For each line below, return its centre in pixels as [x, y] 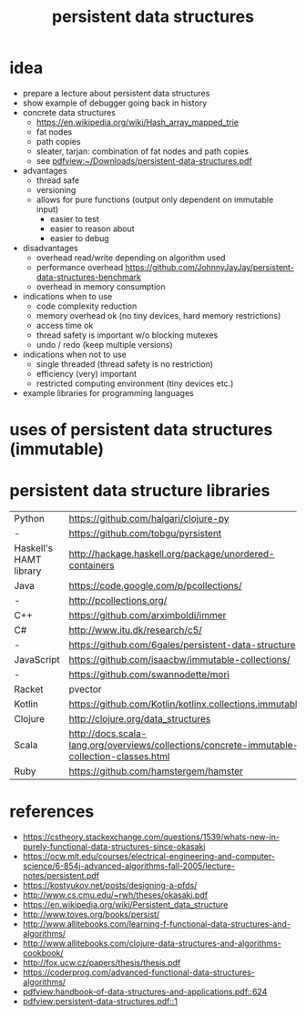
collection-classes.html [119, 757]
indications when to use [67, 296]
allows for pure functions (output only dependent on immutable [155, 199]
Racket [29, 689]
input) [47, 209]
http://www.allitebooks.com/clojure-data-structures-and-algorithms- [152, 943]
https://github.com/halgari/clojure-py [149, 519]
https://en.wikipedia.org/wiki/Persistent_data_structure [125, 904]
